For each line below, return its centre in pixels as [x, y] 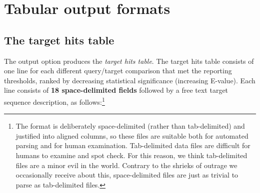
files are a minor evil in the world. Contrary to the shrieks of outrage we [126, 165]
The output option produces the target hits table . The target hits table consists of [129, 61]
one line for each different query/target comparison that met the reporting [118, 71]
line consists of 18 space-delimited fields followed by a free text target [116, 90]
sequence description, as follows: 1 [54, 101]
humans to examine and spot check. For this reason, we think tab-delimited [131, 155]
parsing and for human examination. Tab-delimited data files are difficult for [133, 145]
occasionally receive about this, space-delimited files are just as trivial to [127, 175]
